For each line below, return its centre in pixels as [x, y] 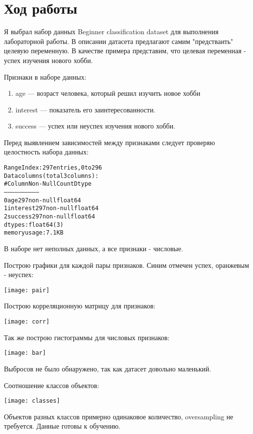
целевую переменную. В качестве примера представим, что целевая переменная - [125, 51]
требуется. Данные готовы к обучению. [62, 426]
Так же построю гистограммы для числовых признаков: [87, 337]
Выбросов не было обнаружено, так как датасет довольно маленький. [108, 368]
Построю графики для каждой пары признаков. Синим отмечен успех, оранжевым [126, 265]
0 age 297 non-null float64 [43, 200]
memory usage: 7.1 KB [34, 233]
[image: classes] [32, 401]
